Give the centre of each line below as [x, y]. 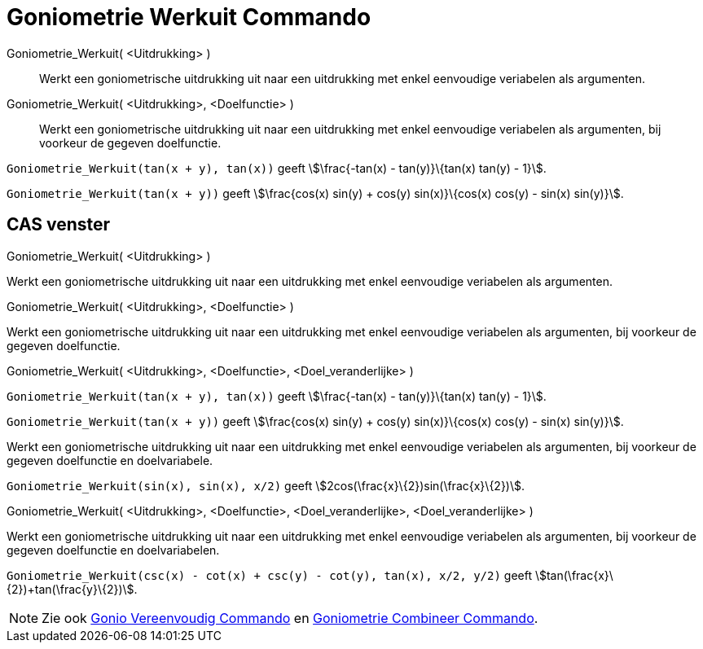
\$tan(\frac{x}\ [574, 575]
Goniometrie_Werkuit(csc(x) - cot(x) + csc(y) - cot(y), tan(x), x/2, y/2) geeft [270, 575]
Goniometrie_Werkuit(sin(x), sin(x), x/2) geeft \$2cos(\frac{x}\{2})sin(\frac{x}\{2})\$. [266, 485]
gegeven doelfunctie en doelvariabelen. [113, 550]
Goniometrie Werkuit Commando [189, 17]
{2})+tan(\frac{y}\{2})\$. [72, 589]
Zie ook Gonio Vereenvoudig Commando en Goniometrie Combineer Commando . [290, 618]
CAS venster [59, 225]
